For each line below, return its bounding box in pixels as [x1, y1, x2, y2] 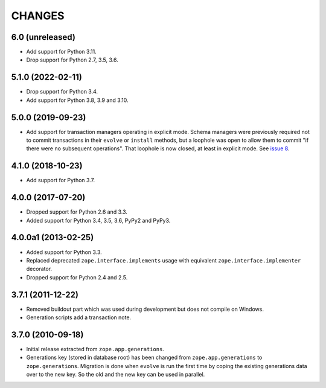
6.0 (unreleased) [11, 32, 75, 42]
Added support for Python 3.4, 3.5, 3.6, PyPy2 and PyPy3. [26, 217, 171, 224]
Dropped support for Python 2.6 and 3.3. [26, 208, 128, 215]
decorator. [26, 266, 53, 273]
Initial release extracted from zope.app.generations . [26, 345, 164, 352]
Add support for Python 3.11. [26, 48, 97, 56]
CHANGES [11, 9, 65, 22]
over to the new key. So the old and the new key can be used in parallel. [26, 371, 205, 378]
